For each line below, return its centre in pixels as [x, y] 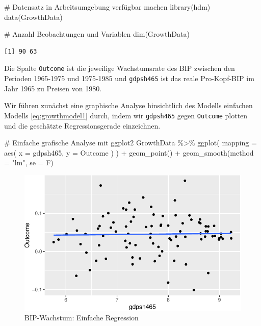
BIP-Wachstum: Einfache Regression [82, 318]
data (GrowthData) [33, 17]
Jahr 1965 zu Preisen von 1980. [53, 88]
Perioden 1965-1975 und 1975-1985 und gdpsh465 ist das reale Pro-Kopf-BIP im [129, 78]
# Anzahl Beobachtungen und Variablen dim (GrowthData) [97, 34]
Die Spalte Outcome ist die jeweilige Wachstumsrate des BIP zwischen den [120, 68]
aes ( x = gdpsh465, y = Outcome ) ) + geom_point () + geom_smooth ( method [129, 152]
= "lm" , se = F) [29, 162]
